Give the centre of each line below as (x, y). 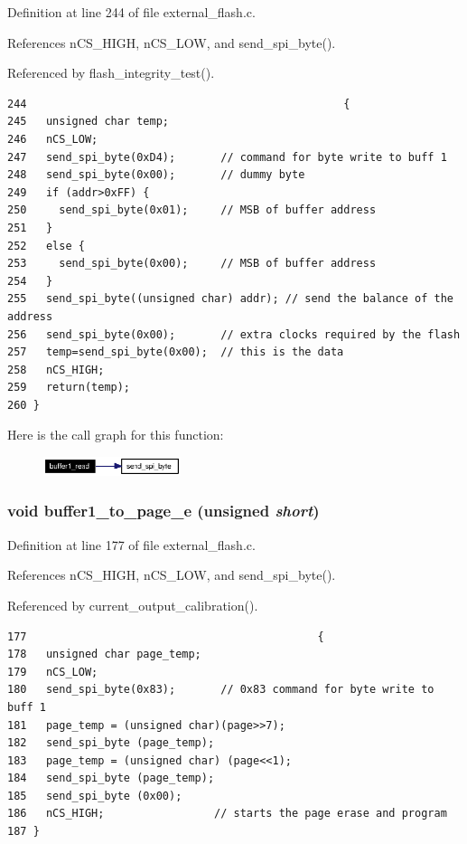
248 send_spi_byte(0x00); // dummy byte (156, 175)
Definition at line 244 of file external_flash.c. (131, 12)
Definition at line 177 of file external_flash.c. (131, 544)
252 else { (46, 246)
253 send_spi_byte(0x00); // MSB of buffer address (192, 264)
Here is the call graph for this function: (116, 435)
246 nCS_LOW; (53, 139)
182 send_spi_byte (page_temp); (111, 743)
